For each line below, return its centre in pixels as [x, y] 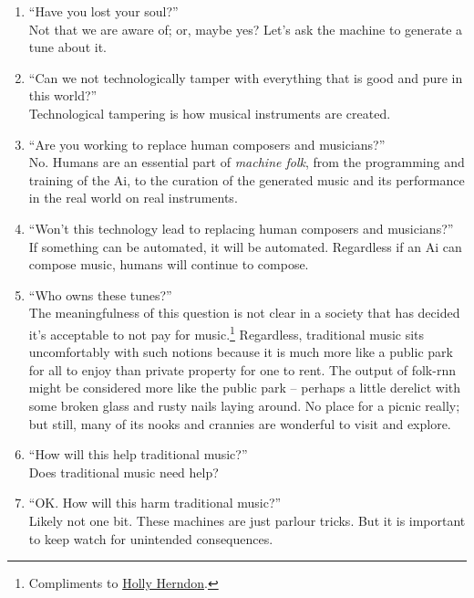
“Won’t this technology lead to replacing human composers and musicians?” [241, 228]
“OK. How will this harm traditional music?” [155, 503]
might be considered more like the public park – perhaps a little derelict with [245, 388]
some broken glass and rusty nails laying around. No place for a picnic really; [244, 405]
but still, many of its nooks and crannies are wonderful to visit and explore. [240, 423]
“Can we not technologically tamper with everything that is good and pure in [246, 77]
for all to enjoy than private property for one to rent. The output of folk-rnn [242, 369]
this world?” [63, 95]
